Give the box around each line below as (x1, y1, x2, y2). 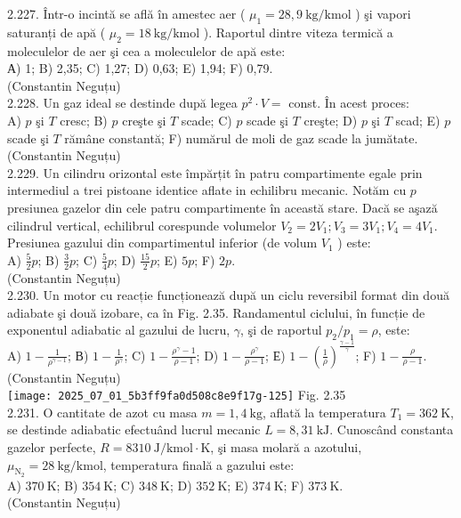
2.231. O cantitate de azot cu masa (7, 402, 198, 421)
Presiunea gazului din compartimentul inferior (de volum (7, 233, 318, 252)
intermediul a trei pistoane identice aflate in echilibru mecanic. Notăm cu (7, 181, 407, 199)
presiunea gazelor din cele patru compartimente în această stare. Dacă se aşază (7, 198, 438, 216)
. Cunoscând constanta (329, 420, 454, 439)
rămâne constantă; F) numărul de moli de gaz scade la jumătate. (64, 128, 418, 147)
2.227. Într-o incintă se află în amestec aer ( (7, 4, 246, 22)
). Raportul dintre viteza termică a (203, 22, 393, 41)
